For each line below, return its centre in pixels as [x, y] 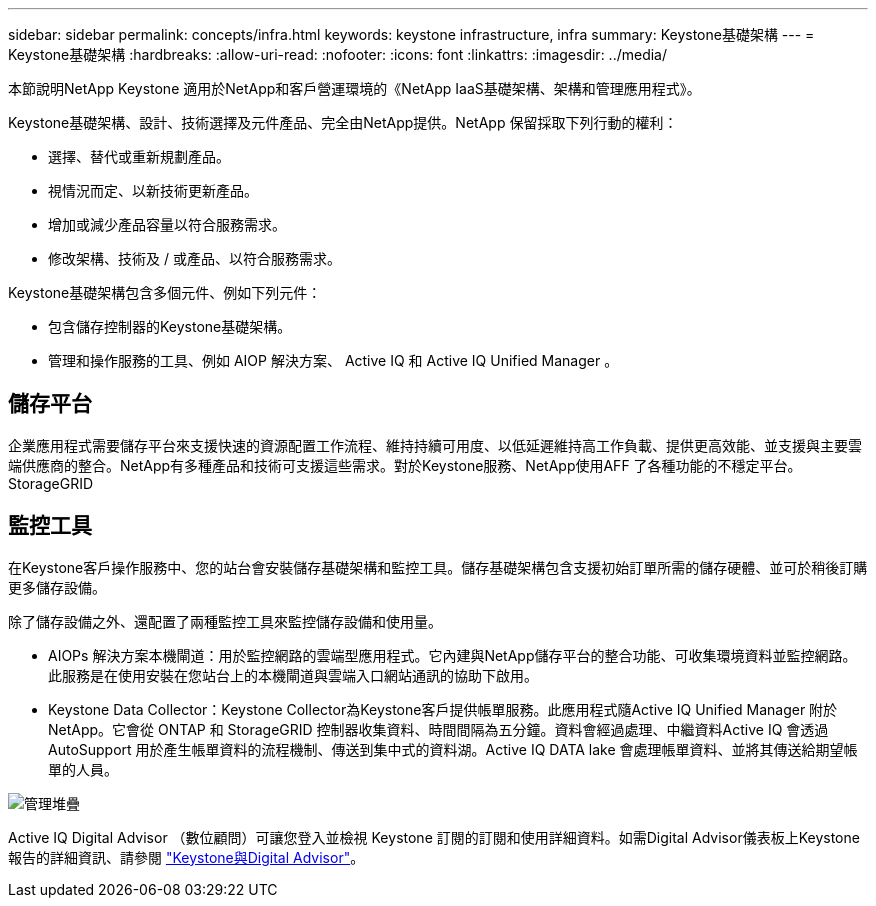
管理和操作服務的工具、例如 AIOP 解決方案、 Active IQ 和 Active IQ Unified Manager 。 [333, 360]
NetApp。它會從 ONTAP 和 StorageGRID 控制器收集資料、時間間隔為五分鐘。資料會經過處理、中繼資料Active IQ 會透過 [438, 729]
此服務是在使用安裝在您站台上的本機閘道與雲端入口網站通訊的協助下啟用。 [293, 675]
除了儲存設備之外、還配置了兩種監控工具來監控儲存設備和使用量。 [225, 621]
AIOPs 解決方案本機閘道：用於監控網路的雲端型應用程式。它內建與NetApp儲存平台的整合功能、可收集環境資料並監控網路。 [452, 655]
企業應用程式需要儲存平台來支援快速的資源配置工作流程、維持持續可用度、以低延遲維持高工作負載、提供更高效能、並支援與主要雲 [435, 445]
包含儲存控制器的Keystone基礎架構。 [170, 326]
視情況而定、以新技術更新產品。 [153, 190]
